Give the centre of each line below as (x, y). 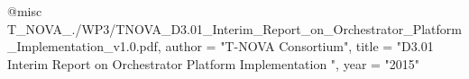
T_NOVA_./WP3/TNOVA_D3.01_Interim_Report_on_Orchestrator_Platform (234, 28)
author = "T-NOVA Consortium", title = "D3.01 (299, 46)
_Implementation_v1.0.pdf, (84, 46)
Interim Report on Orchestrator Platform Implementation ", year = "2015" (214, 63)
